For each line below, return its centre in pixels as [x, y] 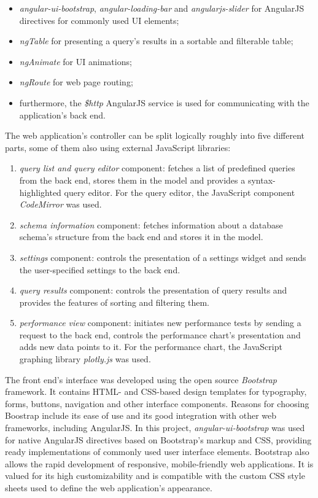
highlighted [40, 192]
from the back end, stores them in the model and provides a [132, 180]
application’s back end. [62, 115]
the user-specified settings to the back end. [100, 269]
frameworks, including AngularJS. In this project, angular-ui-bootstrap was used [155, 428]
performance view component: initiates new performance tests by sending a [160, 323]
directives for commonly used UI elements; [99, 20]
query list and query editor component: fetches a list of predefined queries [157, 168]
